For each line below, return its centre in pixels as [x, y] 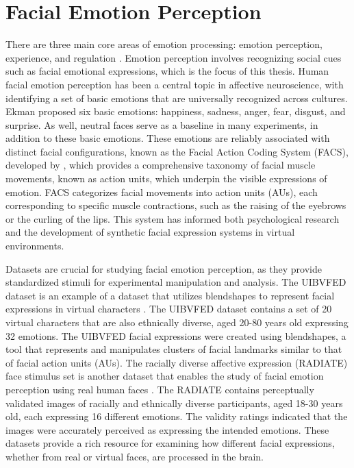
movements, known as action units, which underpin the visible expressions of [166, 178]
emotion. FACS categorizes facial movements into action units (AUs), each [162, 192]
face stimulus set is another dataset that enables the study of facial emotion [165, 376]
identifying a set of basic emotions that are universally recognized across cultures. [177, 98]
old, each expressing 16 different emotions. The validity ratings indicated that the [177, 416]
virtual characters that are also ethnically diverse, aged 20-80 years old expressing [177, 322]
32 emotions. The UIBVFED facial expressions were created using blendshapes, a [176, 335]
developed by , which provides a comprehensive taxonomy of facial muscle [161, 165]
